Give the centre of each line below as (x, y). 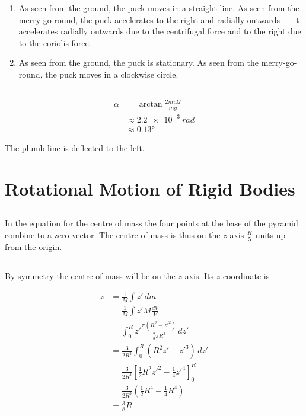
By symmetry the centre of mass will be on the (90, 276)
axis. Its (199, 276)
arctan (151, 105)
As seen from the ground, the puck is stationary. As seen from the (139, 63)
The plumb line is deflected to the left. (75, 147)
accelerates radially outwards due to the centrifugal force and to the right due (160, 31)
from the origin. (34, 247)
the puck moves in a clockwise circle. (112, 74)
